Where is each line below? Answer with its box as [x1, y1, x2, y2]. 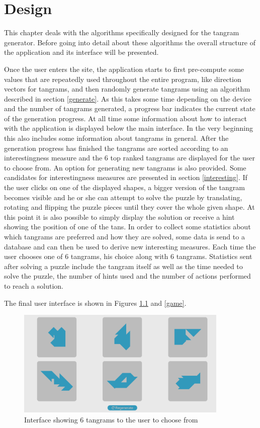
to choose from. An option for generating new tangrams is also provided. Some [4, 162, 246, 173]
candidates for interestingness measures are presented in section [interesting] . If [4, 172, 247, 183]
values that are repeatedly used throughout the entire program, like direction [4, 73, 241, 84]
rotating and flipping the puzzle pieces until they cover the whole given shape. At [4, 202, 255, 212]
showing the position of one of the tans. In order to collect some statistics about [4, 221, 251, 232]
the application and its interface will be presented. [4, 47, 159, 57]
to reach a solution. [4, 280, 63, 291]
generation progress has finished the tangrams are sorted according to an [4, 142, 228, 153]
